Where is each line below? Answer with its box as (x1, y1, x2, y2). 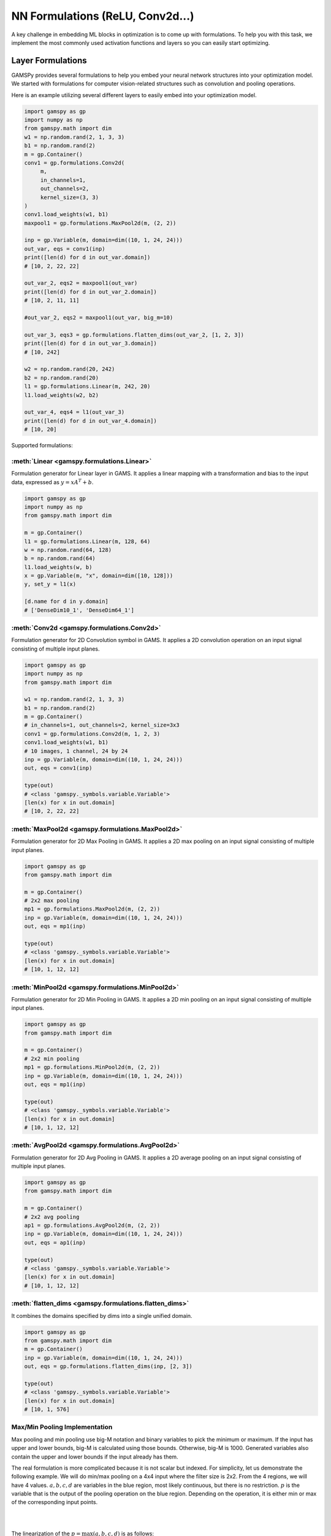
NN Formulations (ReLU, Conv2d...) (11, 9, 194, 23)
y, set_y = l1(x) (24, 581, 77, 588)
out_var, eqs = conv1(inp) (24, 245, 105, 252)
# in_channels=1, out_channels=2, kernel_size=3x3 (24, 722, 180, 729)
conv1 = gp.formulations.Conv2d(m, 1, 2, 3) (24, 730, 161, 737)
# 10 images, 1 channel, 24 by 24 (24, 747, 128, 754)
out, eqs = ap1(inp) (24, 1239, 86, 1246)
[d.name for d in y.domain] (24, 598, 108, 605)
